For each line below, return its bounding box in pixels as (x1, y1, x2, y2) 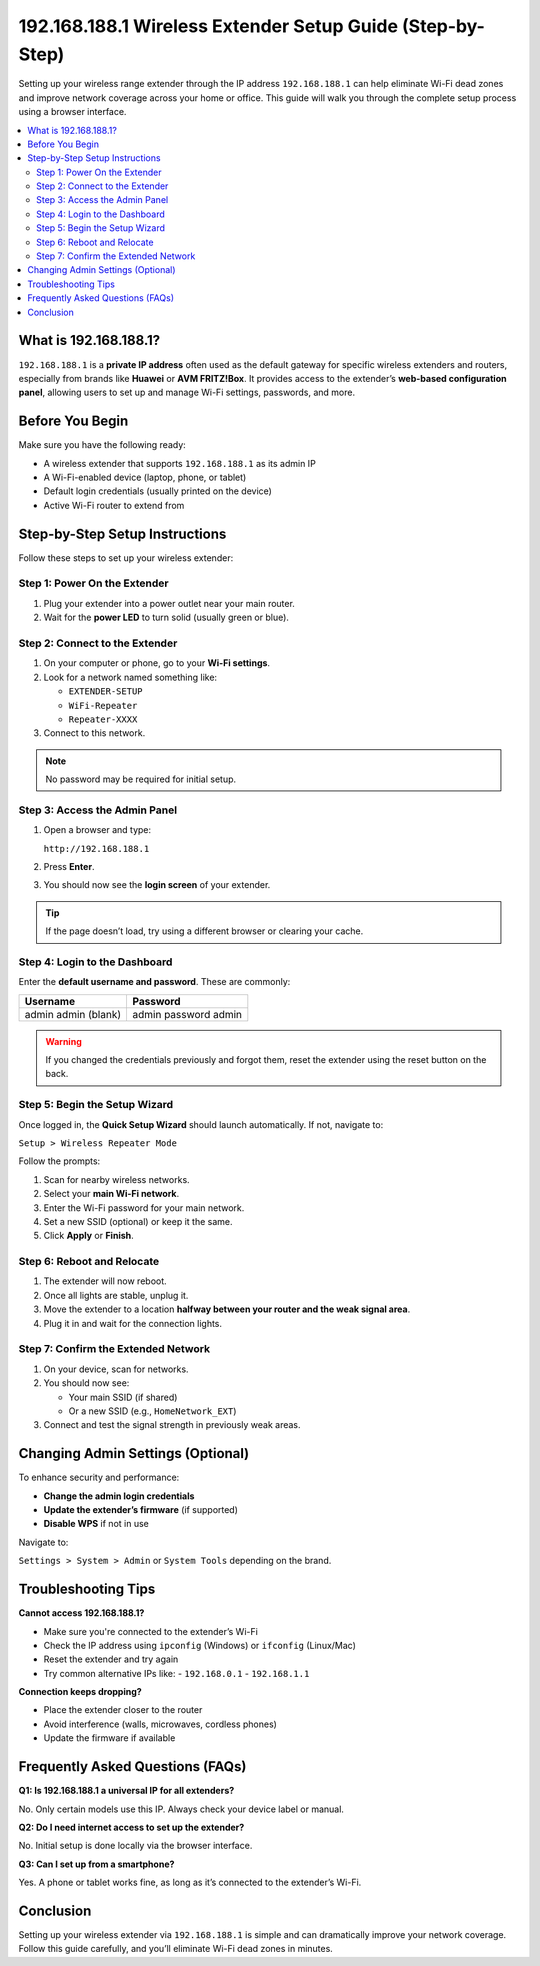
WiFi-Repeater (68, 700, 138, 711)
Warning (45, 1035, 82, 1047)
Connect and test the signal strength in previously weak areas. (43, 1419, 301, 1431)
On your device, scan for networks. (43, 1363, 189, 1375)
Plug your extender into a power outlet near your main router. (43, 597, 295, 609)
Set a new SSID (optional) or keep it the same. (43, 1215, 234, 1227)
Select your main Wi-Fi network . (43, 1188, 180, 1200)
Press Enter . (43, 860, 95, 872)
